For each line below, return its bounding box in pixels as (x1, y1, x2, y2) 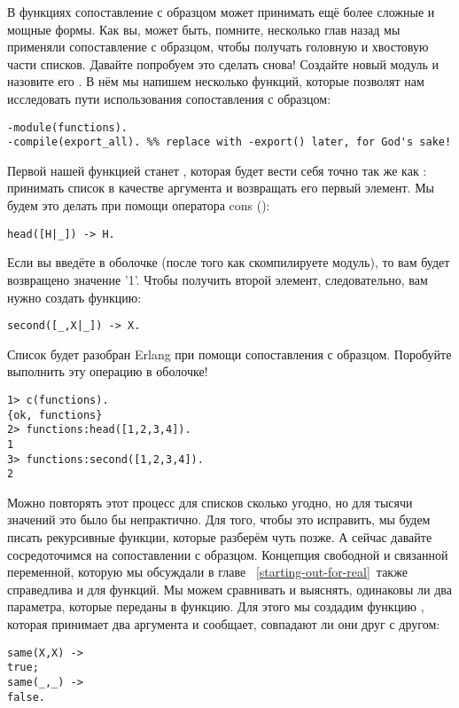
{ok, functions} (7, 408, 103, 421)
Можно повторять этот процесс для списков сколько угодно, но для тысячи (7, 492, 413, 511)
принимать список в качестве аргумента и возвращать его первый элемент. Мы (7, 178, 434, 197)
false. (7, 690, 45, 704)
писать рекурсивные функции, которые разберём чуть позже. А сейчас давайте (7, 528, 432, 547)
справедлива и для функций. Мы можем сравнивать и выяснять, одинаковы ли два (7, 579, 452, 598)
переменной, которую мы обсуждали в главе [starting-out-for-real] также (7, 562, 408, 581)
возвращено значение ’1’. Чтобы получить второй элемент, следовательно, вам (7, 270, 428, 288)
